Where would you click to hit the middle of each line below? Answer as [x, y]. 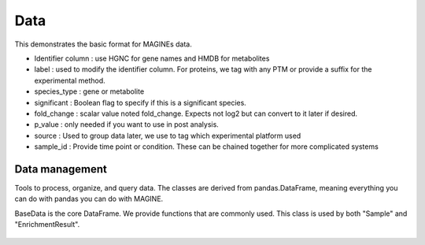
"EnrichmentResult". [47, 225]
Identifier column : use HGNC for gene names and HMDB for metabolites [152, 58]
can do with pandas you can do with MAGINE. [89, 199]
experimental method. [70, 80]
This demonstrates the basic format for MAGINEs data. [103, 44]
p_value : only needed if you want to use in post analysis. [127, 124]
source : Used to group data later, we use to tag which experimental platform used [168, 135]
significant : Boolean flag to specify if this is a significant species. [140, 102]
